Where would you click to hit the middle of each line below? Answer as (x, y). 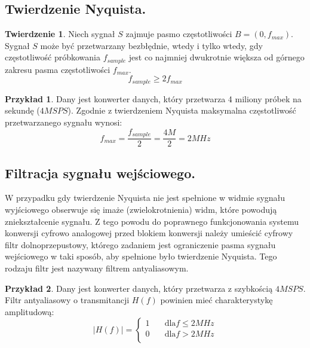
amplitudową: (30, 311)
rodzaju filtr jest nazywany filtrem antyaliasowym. (97, 268)
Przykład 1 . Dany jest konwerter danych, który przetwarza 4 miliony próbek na (153, 98)
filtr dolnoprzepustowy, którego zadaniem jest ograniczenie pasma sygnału (140, 244)
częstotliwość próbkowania (53, 57)
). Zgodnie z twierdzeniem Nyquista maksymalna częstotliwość (182, 110)
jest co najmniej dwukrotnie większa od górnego (217, 57)
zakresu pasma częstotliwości (58, 69)
